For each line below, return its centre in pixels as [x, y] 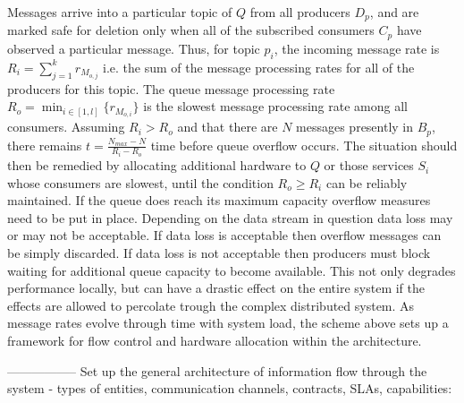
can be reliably [367, 182]
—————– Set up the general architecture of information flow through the [217, 370]
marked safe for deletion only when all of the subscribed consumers [191, 30]
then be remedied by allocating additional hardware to [157, 165]
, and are [394, 12]
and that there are [228, 127]
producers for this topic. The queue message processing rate [171, 88]
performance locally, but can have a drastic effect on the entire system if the [216, 288]
